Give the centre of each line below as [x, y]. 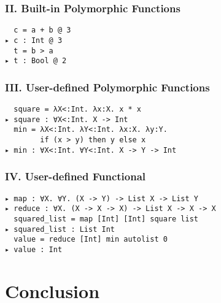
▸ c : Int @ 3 [34, 40]
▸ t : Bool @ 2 [36, 61]
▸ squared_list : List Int [60, 229]
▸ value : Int [34, 249]
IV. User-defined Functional [75, 176]
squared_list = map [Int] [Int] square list [106, 219]
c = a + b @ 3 [42, 30]
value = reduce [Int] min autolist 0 [91, 240]
